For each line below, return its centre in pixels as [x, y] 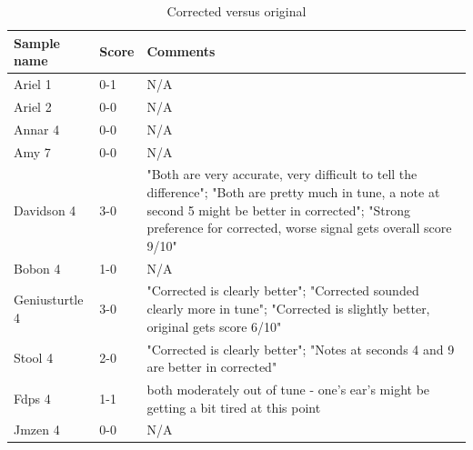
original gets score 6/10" [214, 326]
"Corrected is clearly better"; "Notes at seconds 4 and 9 [301, 349]
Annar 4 [37, 129]
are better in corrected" [212, 367]
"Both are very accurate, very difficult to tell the [282, 174]
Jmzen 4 [37, 430]
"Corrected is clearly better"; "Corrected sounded [283, 290]
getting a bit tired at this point [234, 407]
